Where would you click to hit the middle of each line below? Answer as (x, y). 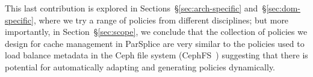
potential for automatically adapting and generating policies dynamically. (140, 66)
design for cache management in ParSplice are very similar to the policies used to (155, 43)
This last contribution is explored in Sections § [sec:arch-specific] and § (136, 8)
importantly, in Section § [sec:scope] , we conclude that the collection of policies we (156, 32)
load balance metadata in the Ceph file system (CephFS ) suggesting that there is (156, 55)
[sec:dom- (284, 8)
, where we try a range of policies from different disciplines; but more (161, 20)
